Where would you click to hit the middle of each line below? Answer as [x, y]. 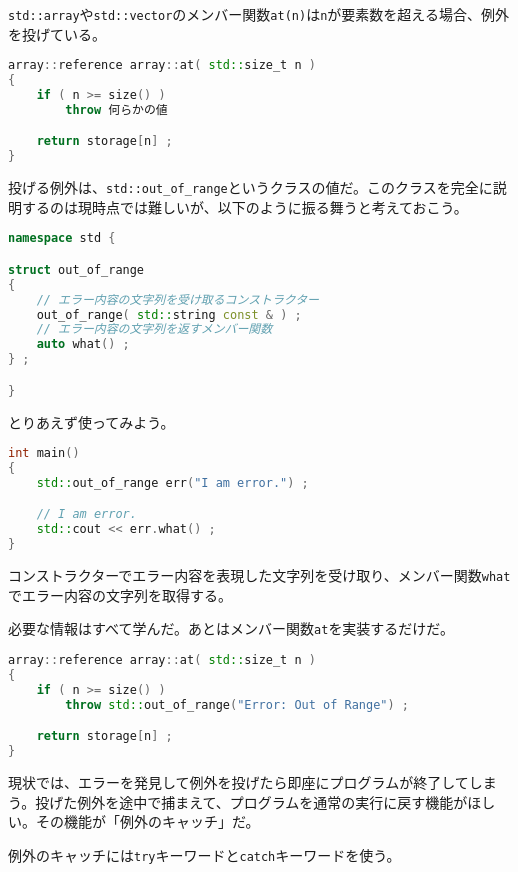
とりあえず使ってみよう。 [91, 421]
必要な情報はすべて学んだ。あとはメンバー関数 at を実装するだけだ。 [231, 628]
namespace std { [62, 238]
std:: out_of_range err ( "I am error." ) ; [172, 482]
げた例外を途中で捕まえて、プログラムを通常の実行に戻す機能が [258, 801]
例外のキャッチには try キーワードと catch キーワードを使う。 [204, 854]
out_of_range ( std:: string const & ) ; [169, 314]
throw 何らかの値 [116, 109]
